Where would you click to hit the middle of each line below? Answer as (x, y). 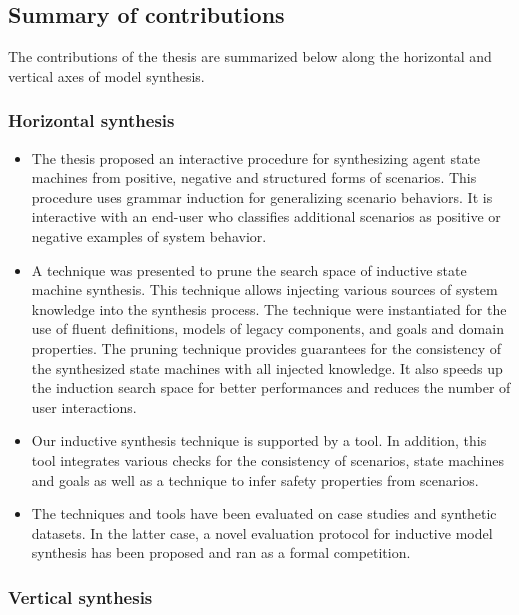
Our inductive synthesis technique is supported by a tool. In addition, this (259, 440)
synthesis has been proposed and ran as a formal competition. (221, 552)
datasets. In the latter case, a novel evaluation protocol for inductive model (262, 532)
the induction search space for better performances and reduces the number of (271, 387)
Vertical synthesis (80, 596)
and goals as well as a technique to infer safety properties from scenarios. (255, 479)
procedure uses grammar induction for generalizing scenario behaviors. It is (262, 196)
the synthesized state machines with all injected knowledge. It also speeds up (267, 367)
